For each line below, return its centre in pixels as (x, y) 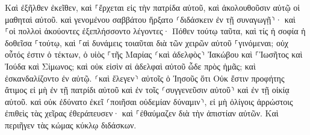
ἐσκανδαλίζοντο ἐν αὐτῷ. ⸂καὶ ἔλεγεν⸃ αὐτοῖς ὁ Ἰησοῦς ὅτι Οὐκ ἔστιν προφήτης (145, 78)
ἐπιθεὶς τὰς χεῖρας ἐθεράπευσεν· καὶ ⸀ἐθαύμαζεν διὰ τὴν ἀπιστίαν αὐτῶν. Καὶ (142, 113)
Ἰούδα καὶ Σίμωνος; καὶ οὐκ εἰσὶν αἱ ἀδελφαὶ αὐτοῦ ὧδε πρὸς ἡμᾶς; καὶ (130, 66)
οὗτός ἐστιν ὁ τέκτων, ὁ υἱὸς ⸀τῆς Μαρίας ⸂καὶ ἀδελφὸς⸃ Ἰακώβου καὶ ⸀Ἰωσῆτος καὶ (154, 54)
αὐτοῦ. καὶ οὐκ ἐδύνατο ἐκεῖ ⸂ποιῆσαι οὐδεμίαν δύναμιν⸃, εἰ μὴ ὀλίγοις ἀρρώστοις (149, 101)
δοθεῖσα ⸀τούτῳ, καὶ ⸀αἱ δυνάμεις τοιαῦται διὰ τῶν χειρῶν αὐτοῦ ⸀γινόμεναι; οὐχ (147, 42)
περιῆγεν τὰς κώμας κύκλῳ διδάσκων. (71, 124)
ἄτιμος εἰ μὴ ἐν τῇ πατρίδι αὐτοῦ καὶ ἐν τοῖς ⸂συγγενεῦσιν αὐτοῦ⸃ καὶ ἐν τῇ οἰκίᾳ (147, 90)
